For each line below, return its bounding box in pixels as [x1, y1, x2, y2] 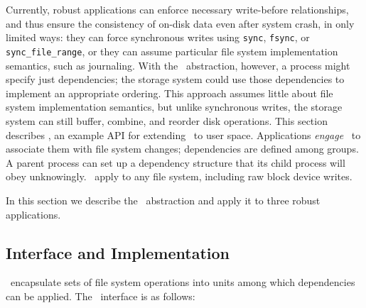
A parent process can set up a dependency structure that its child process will [6, 155, 345, 170]
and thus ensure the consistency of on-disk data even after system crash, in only [6, 16, 355, 31]
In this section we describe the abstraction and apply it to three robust [6, 193, 321, 208]
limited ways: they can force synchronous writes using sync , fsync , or [6, 30, 310, 45]
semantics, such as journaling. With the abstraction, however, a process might [6, 57, 350, 72]
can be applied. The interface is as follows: [6, 289, 195, 304]
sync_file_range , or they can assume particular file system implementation [6, 44, 338, 59]
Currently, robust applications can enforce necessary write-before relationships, [6, 2, 349, 17]
